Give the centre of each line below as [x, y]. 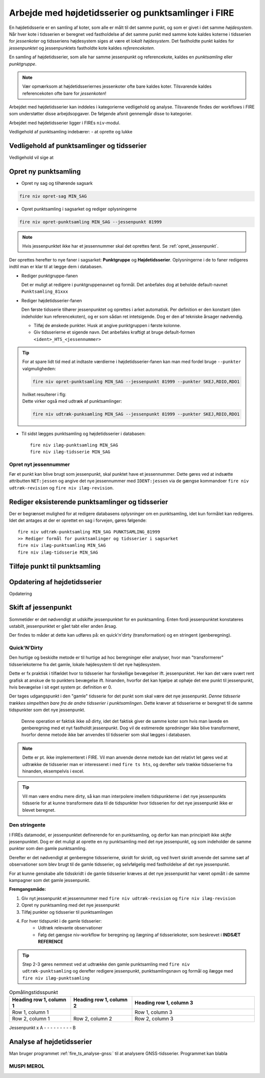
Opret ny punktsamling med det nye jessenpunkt [70, 905]
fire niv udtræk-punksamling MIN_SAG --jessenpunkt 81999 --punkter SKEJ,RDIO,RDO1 [136, 414]
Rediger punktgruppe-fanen [50, 276]
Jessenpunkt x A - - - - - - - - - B [42, 1028]
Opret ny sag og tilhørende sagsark [57, 183]
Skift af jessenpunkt [40, 607]
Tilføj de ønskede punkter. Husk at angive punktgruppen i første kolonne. [107, 325]
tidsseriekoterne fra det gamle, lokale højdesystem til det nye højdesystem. [85, 664]
